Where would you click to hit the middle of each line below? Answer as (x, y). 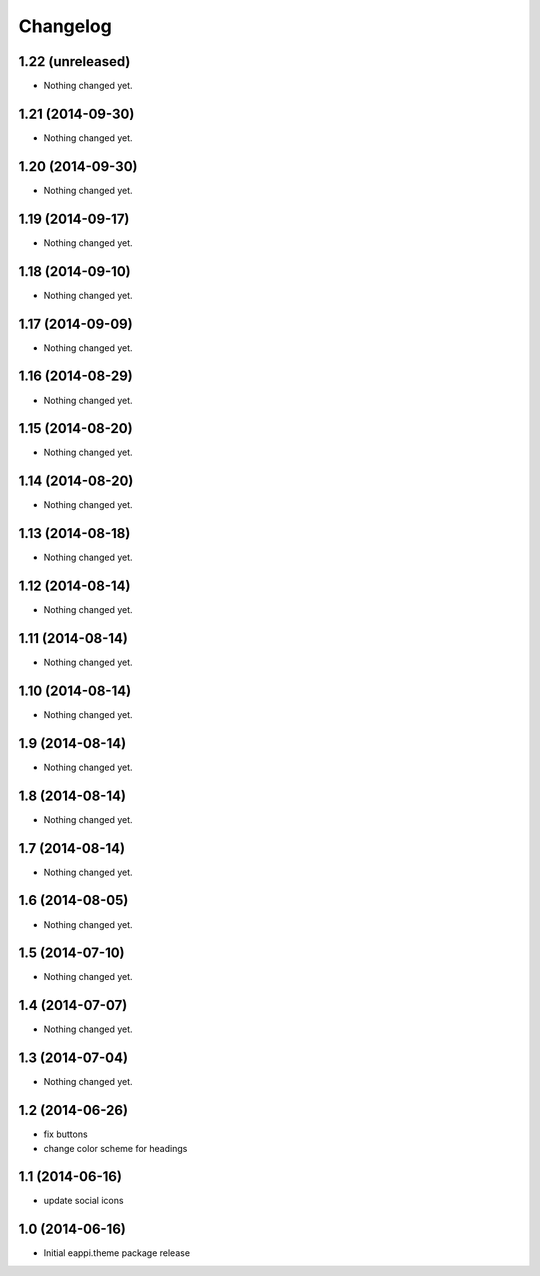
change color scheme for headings (115, 1148)
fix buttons (66, 1134)
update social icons (83, 1201)
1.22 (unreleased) (74, 61)
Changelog (65, 26)
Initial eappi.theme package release (116, 1253)
